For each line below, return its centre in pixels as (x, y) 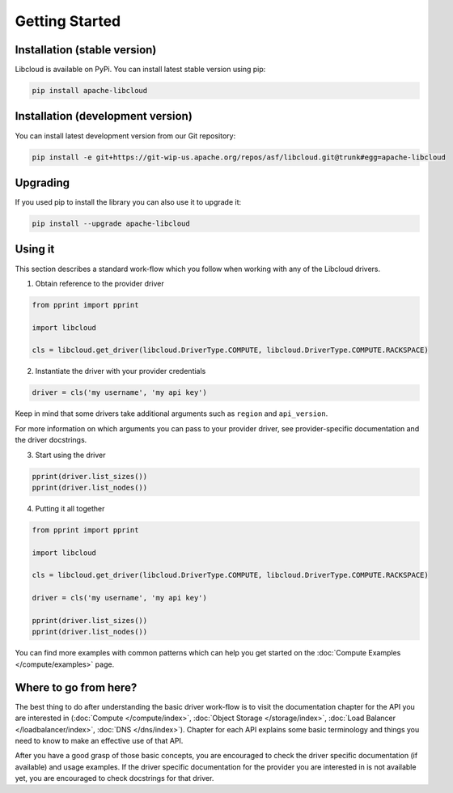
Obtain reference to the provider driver (100, 283)
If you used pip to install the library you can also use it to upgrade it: (128, 202)
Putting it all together (70, 508)
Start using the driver (70, 455)
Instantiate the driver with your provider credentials (121, 371)
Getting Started (68, 21)
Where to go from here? (76, 687)
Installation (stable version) (86, 50)
